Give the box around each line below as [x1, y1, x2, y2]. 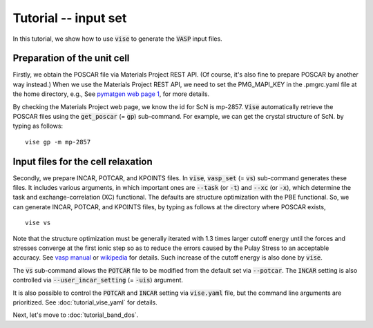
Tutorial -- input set [12, 10, 127, 26]
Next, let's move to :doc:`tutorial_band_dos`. [12, 311, 139, 319]
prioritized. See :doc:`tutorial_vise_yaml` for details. [12, 298, 158, 307]
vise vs [25, 219, 51, 227]
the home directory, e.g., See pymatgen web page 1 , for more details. [12, 90, 210, 98]
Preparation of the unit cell [12, 52, 130, 64]
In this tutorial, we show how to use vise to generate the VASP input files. [12, 35, 222, 43]
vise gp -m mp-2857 [25, 138, 91, 146]
